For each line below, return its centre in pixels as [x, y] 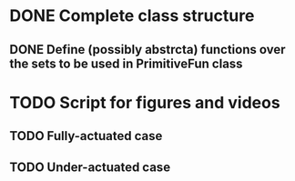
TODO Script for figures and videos [145, 102]
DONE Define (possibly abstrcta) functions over [147, 50]
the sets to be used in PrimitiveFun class [126, 63]
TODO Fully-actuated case [86, 136]
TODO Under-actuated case [90, 167]
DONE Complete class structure [132, 16]
